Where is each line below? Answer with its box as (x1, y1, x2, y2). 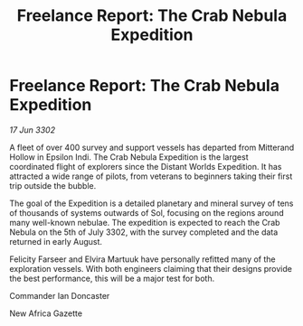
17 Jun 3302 (9, 124, 56, 135)
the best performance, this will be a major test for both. (9, 273, 215, 284)
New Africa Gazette (9, 308, 83, 319)
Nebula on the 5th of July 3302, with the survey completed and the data (9, 227, 279, 238)
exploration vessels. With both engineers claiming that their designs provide (9, 263, 292, 274)
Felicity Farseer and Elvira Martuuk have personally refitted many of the (9, 254, 276, 265)
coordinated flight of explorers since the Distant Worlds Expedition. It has (9, 161, 282, 172)
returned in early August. (9, 236, 102, 247)
